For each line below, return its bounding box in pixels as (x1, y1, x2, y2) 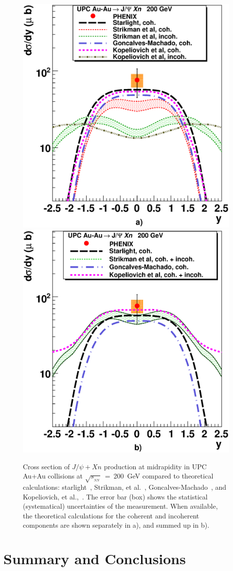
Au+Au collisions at (23, 471, 83, 481)
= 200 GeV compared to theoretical (105, 471, 214, 481)
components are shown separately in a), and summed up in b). (23, 520, 210, 530)
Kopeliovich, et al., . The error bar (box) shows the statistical (23, 491, 208, 501)
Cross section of (23, 461, 70, 471)
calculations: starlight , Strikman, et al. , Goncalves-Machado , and (23, 481, 227, 492)
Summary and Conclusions (3, 549, 186, 569)
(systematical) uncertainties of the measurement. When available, (23, 501, 218, 511)
